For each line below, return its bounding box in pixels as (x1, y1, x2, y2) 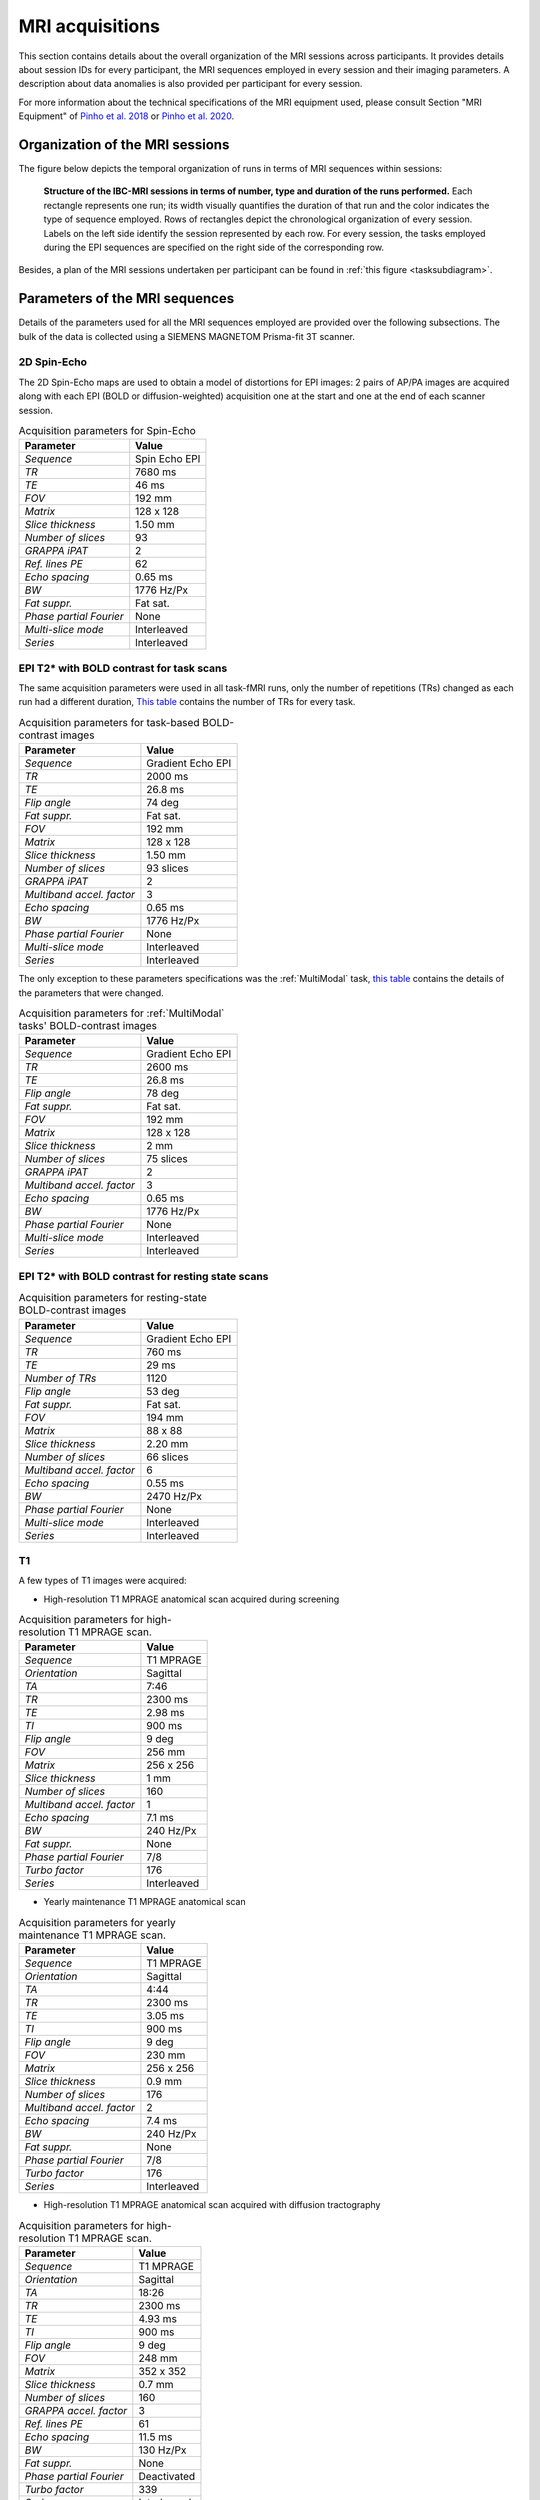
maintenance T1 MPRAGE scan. (18, 1928, 167, 1942)
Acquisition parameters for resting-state (18, 1291, 207, 1305)
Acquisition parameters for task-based (18, 716, 200, 730)
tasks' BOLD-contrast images (18, 1019, 157, 1033)
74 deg (146, 796, 180, 810)
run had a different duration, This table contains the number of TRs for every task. (18, 696, 356, 708)
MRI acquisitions (18, 15, 160, 37)
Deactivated (138, 2469, 196, 2483)
